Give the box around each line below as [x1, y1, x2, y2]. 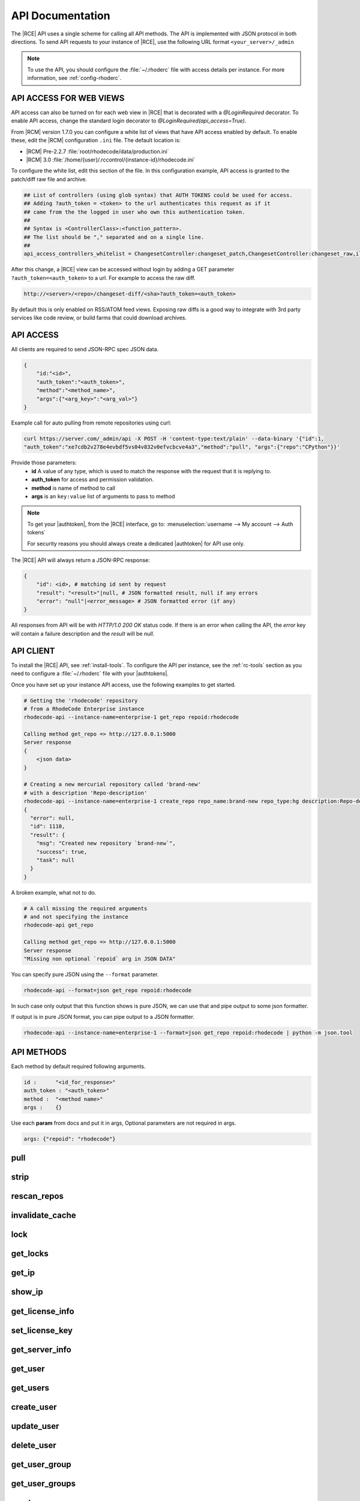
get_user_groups [11, 1478, 76, 1488]
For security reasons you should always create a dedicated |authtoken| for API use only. [27, 540, 245, 547]
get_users [11, 1383, 50, 1393]
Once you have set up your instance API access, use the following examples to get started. [11, 681, 236, 688]
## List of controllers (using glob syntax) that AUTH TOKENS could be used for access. [23, 192, 293, 198]
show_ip [11, 1287, 43, 1297]
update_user [11, 1421, 59, 1431]
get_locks [11, 1249, 49, 1259]
